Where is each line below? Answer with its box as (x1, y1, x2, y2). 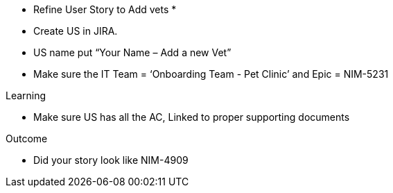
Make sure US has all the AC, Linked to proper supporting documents (33, 111, 350, 123)
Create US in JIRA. (33, 25, 118, 37)
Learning (6, 90, 46, 101)
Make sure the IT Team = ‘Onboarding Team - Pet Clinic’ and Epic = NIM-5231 (33, 68, 389, 80)
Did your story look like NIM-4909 (33, 154, 189, 166)
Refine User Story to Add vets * (33, 3, 177, 15)
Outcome (6, 133, 48, 144)
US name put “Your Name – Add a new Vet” (33, 47, 232, 58)
